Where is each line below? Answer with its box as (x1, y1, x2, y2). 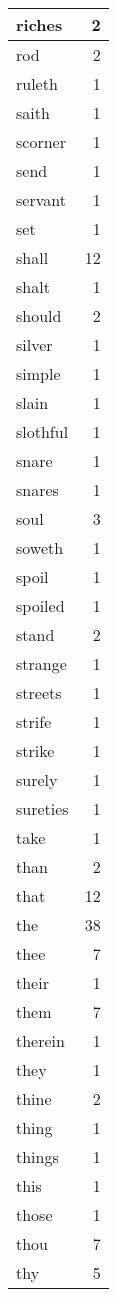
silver (16, 333, 53, 356)
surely (16, 768, 58, 791)
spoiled (16, 594, 65, 617)
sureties (16, 797, 69, 820)
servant (16, 188, 66, 211)
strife (16, 710, 52, 733)
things (16, 1145, 59, 1168)
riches (16, 13, 63, 36)
